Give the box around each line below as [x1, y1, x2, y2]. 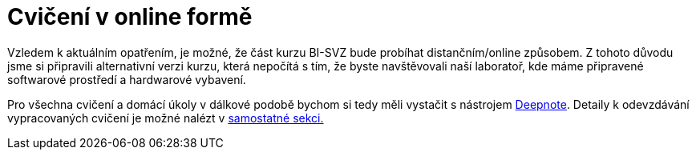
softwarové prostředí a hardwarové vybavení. [7, 72, 246, 86]
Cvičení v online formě [7, 3, 253, 30]
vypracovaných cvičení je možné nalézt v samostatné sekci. [7, 110, 324, 125]
